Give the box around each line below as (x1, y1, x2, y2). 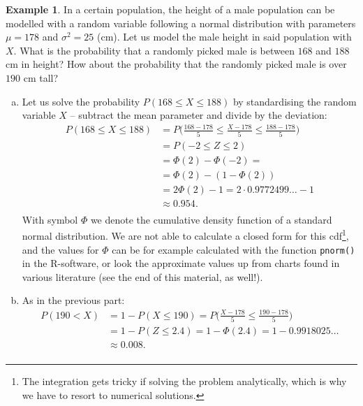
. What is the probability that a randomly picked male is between (13, 43, 295, 57)
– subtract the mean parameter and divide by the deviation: (70, 108, 327, 122)
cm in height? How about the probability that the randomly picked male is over (6, 57, 347, 71)
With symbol (22, 212, 78, 226)
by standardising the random (232, 94, 357, 108)
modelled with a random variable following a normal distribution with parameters (6, 15, 356, 30)
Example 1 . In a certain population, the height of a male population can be (6, 2, 335, 16)
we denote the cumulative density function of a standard (90, 212, 332, 226)
